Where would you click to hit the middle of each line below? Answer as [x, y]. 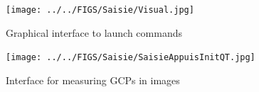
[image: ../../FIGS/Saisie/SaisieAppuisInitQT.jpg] [131, 58]
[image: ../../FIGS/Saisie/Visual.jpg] [100, 10]
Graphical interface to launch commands [94, 32]
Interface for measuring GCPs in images [93, 80]
